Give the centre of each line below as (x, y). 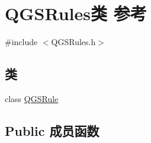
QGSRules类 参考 (76, 13)
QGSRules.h (73, 42)
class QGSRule (32, 98)
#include (21, 42)
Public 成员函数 (52, 130)
